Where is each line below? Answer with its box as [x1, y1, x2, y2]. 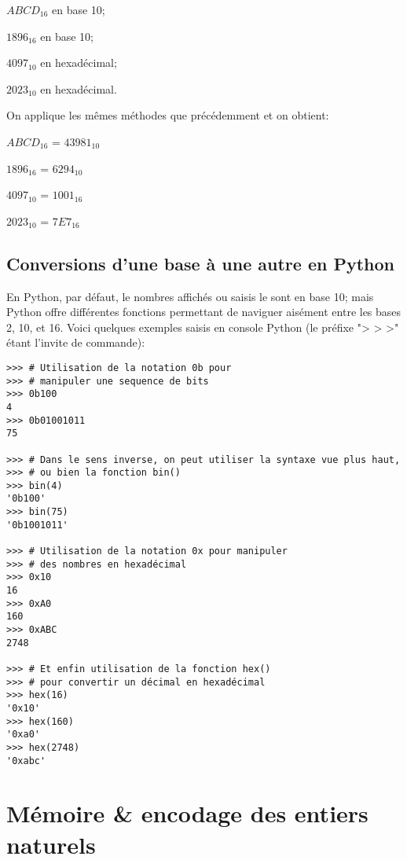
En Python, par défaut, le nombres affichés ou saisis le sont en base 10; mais [6, 288, 374, 304]
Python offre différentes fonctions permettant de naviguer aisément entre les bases [6, 303, 401, 320]
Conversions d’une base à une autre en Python [6, 251, 394, 275]
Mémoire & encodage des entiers [6, 797, 368, 829]
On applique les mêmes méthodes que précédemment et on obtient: [6, 107, 329, 123]
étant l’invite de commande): [6, 334, 145, 351]
